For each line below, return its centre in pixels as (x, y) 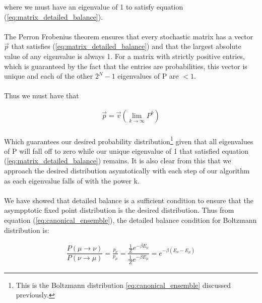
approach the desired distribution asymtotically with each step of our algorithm (127, 170)
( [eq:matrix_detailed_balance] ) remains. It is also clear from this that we (118, 161)
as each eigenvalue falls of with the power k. (72, 180)
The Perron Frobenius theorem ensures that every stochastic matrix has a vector (129, 36)
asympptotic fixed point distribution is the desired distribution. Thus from (119, 210)
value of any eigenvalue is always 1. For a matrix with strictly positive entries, (124, 56)
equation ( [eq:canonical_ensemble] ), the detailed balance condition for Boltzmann (130, 220)
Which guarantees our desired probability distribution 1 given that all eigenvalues (129, 140)
